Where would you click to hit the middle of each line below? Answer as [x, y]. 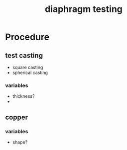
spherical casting [30, 73]
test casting [24, 55]
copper [17, 117]
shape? [20, 142]
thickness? [23, 96]
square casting [28, 67]
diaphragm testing [84, 9]
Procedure [27, 37]
